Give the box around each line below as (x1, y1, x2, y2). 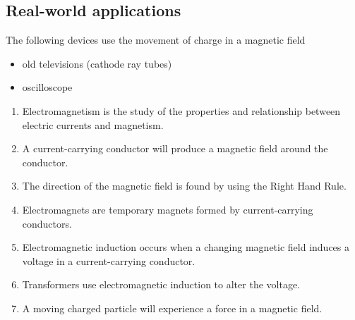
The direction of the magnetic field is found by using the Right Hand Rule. (22, 178, 347, 193)
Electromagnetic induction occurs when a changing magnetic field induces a (22, 240, 349, 254)
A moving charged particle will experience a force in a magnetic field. (22, 300, 323, 315)
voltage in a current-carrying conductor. (22, 253, 195, 268)
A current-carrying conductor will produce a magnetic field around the (22, 141, 328, 156)
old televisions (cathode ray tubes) (22, 56, 172, 70)
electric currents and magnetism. (22, 117, 164, 132)
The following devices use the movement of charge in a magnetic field (6, 32, 306, 47)
